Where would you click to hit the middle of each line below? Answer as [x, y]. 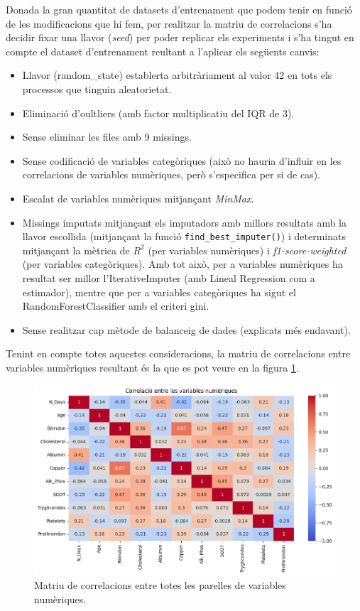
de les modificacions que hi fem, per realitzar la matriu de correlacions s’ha [169, 23]
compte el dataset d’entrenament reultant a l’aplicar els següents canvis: [163, 51]
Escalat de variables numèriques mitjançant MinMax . [138, 198]
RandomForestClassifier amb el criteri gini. [116, 306]
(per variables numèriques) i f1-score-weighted [247, 250]
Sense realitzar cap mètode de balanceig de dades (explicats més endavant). [186, 329]
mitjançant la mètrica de [76, 250]
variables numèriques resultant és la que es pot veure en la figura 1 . [152, 367]
